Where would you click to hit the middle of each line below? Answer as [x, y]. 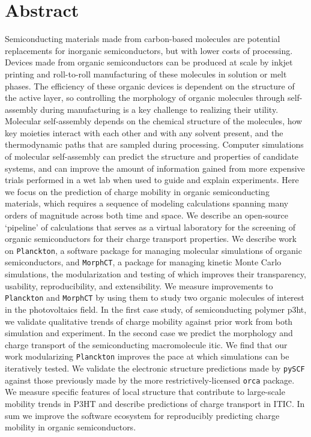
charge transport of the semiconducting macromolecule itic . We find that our [146, 344]
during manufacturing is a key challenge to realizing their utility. [159, 109]
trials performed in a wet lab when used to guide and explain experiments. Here [152, 180]
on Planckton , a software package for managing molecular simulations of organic [153, 250]
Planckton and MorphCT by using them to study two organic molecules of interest [155, 297]
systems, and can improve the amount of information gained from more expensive [155, 168]
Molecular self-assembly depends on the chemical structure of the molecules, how [154, 121]
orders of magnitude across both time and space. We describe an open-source [146, 215]
